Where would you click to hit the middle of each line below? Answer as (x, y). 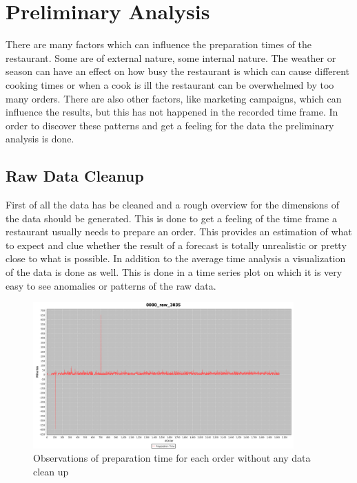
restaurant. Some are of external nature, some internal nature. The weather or (171, 57)
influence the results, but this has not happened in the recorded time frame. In (172, 112)
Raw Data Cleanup (75, 176)
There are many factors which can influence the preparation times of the (159, 44)
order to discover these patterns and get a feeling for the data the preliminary (170, 125)
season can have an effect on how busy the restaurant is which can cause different (178, 71)
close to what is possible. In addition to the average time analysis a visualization (176, 258)
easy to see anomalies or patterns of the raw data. (111, 285)
